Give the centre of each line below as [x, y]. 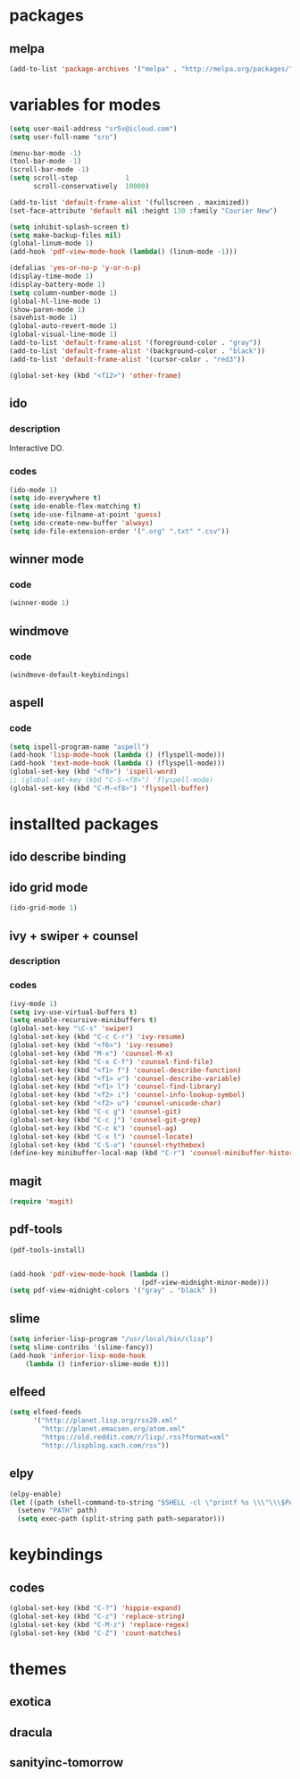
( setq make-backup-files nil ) [66, 235]
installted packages [84, 824]
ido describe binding [68, 857]
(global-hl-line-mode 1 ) [55, 301]
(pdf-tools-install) [48, 1250]
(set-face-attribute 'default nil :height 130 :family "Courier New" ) [143, 211]
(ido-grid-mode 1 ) [43, 908]
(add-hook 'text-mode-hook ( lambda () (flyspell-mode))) [117, 764]
